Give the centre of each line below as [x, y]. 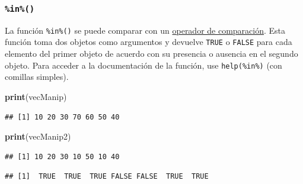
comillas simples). [37, 77]
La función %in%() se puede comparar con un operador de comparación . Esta [145, 30]
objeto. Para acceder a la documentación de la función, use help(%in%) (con [143, 65]
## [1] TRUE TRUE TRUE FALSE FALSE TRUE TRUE [107, 177]
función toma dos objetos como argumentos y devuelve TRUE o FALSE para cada [149, 42]
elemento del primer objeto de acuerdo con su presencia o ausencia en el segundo [151, 54]
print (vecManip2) [38, 136]
